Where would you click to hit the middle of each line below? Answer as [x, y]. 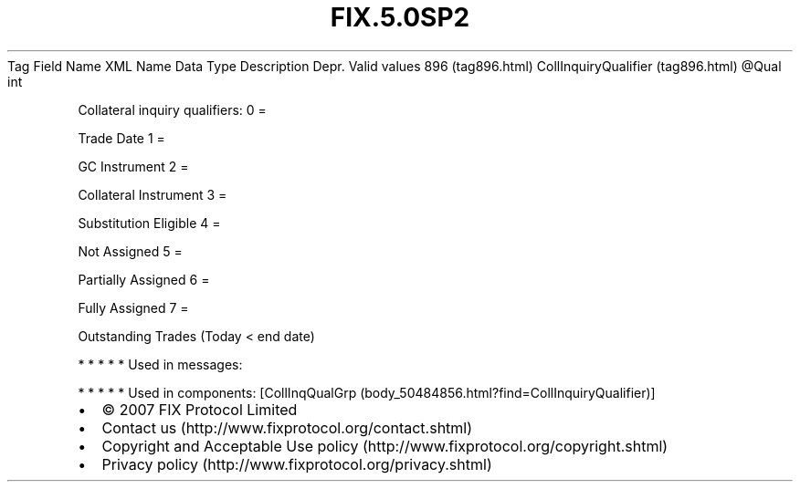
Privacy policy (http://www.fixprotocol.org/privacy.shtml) [297, 464]
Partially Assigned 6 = [144, 279]
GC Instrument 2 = [133, 166]
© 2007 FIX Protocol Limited [200, 409]
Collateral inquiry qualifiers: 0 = [172, 109]
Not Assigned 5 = [130, 251]
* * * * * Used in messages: [160, 364]
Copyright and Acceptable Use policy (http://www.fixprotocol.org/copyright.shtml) [385, 446]
